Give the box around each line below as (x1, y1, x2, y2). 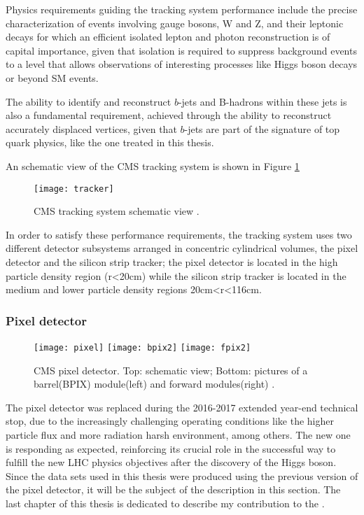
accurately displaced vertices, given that (6, 121, 177, 136)
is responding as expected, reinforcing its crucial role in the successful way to (6, 441, 336, 456)
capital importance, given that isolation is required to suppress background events (6, 43, 357, 57)
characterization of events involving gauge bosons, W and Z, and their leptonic (6, 15, 344, 30)
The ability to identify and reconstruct (6, 94, 171, 108)
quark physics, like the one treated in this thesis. (6, 135, 214, 150)
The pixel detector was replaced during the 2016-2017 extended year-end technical (6, 400, 358, 414)
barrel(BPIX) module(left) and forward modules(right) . (34, 376, 275, 391)
